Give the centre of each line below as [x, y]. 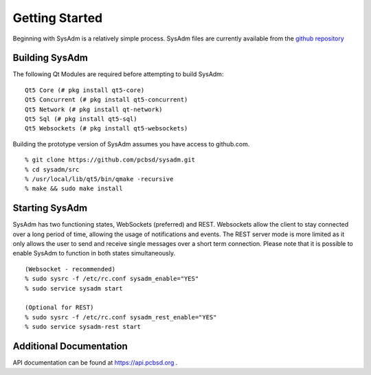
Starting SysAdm [50, 208]
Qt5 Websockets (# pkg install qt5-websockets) [106, 128]
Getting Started [58, 18]
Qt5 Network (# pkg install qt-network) [94, 109]
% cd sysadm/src [52, 169]
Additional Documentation [70, 346]
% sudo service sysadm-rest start [83, 327]
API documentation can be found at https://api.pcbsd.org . [95, 363]
